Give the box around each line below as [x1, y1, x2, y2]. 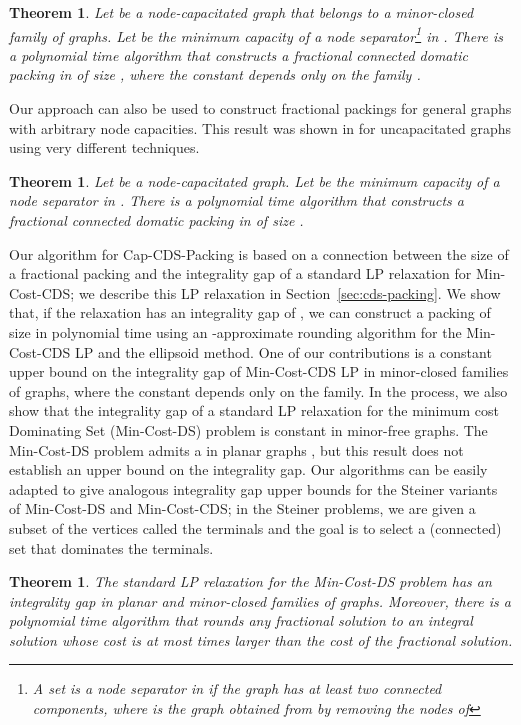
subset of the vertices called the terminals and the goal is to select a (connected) [9, 517, 502, 538]
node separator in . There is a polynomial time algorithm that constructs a [9, 190, 464, 211]
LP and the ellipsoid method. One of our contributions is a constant [74, 341, 492, 362]
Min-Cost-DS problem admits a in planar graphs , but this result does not [9, 439, 464, 460]
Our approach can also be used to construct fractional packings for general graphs [9, 98, 512, 119]
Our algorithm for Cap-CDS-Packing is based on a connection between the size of [9, 243, 509, 264]
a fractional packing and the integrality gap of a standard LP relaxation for [9, 263, 472, 284]
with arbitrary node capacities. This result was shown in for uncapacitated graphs [9, 117, 512, 138]
